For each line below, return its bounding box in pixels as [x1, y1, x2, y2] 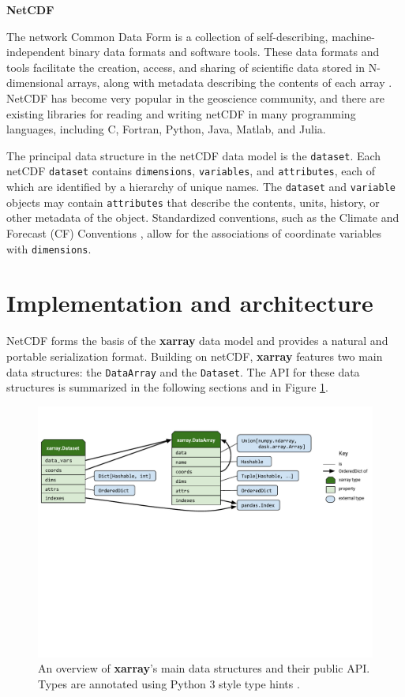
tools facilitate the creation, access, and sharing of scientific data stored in [6, 58, 366, 75]
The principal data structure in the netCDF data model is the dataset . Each [6, 147, 381, 163]
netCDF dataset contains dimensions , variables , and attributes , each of [6, 163, 376, 179]
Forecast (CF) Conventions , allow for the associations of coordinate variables [6, 224, 382, 241]
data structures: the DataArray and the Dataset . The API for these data [6, 363, 360, 380]
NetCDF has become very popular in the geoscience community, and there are [6, 89, 384, 106]
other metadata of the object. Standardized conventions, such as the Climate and [6, 209, 399, 226]
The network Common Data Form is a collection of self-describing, [6, 28, 328, 44]
